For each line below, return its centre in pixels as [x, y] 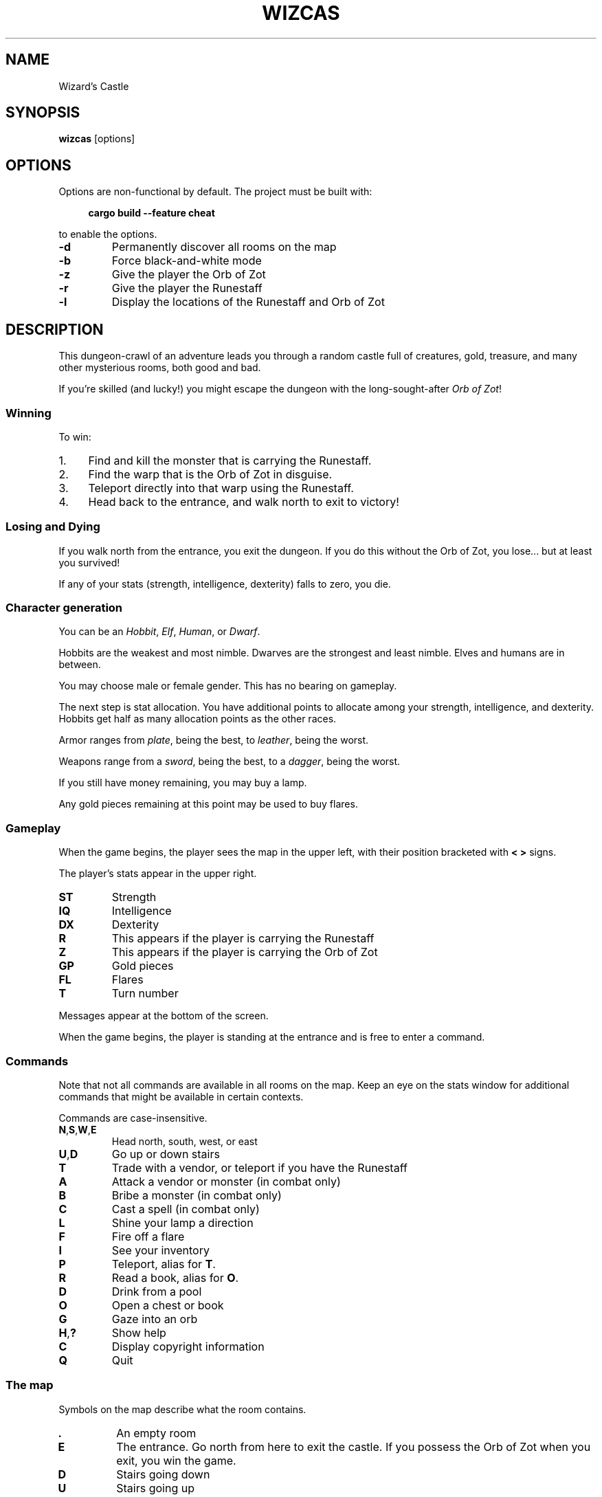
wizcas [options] [97, 139]
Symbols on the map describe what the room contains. [182, 1409]
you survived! [89, 562]
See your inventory [160, 1250]
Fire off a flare [148, 1236]
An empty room [156, 1433]
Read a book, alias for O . [175, 1277]
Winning [29, 413]
